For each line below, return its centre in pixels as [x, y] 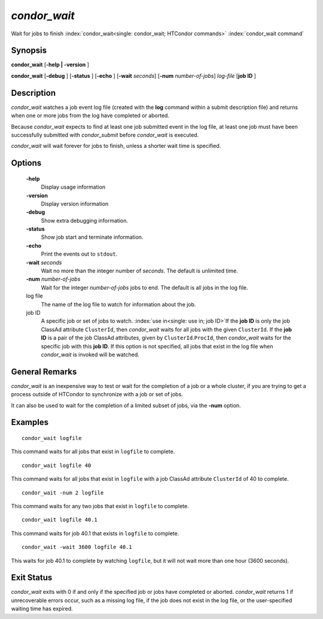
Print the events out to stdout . [79, 254]
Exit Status [32, 578]
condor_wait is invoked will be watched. [90, 354]
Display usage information [73, 187]
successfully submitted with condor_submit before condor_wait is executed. [105, 135]
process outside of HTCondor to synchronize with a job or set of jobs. [97, 395]
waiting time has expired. [42, 609]
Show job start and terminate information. [92, 237]
